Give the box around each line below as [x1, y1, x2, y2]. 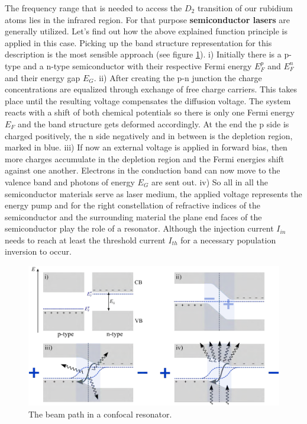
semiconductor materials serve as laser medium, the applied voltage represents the [5, 187, 302, 200]
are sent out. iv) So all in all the [151, 175, 268, 188]
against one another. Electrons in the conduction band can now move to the [5, 164, 280, 176]
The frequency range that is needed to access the [5, 2, 182, 14]
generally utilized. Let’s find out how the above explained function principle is [5, 25, 288, 37]
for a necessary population [180, 233, 276, 246]
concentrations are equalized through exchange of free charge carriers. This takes [5, 83, 298, 95]
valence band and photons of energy [5, 175, 135, 188]
